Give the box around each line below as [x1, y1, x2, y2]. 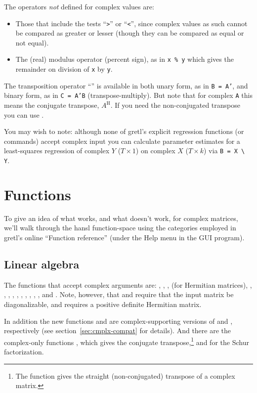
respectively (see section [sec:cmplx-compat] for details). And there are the [4, 325, 231, 336]
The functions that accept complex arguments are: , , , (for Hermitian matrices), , [4, 279, 252, 290]
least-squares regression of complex [4, 145, 110, 156]
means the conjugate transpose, [4, 100, 99, 110]
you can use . [4, 109, 44, 120]
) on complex [135, 145, 175, 156]
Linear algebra [4, 257, 80, 272]
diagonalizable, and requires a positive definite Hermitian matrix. [4, 299, 202, 309]
